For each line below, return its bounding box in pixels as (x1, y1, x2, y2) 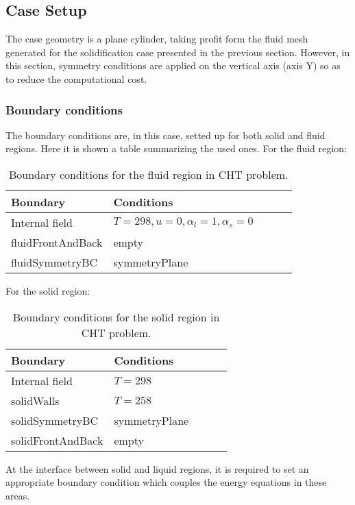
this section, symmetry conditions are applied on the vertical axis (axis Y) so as (5, 58, 341, 73)
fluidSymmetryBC (11, 254, 98, 270)
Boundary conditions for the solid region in (12, 308, 220, 325)
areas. (5, 488, 30, 502)
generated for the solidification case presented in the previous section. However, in (5, 45, 350, 59)
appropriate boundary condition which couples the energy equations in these (5, 475, 327, 489)
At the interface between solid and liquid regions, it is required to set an (5, 461, 309, 476)
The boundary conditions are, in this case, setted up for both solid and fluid (5, 127, 326, 142)
